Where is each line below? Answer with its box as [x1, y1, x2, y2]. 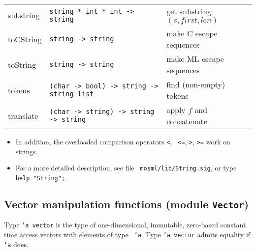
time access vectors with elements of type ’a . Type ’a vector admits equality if [4, 229, 251, 239]
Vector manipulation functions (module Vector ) [4, 196, 249, 211]
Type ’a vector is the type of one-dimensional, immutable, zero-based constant [4, 220, 246, 230]
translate [8, 110, 38, 121]
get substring [166, 5, 212, 17]
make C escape [166, 28, 218, 39]
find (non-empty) [166, 79, 225, 90]
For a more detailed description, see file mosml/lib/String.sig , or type [15, 163, 237, 173]
